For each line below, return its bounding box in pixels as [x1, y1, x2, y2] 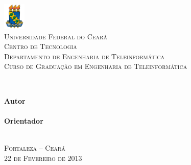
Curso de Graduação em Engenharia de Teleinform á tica [4, 61, 187, 72]
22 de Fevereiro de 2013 [4, 152, 82, 163]
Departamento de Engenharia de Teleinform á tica [4, 51, 164, 61]
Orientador [4, 115, 43, 126]
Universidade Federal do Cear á [4, 31, 107, 41]
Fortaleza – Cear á [4, 143, 65, 153]
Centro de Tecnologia [4, 41, 77, 52]
